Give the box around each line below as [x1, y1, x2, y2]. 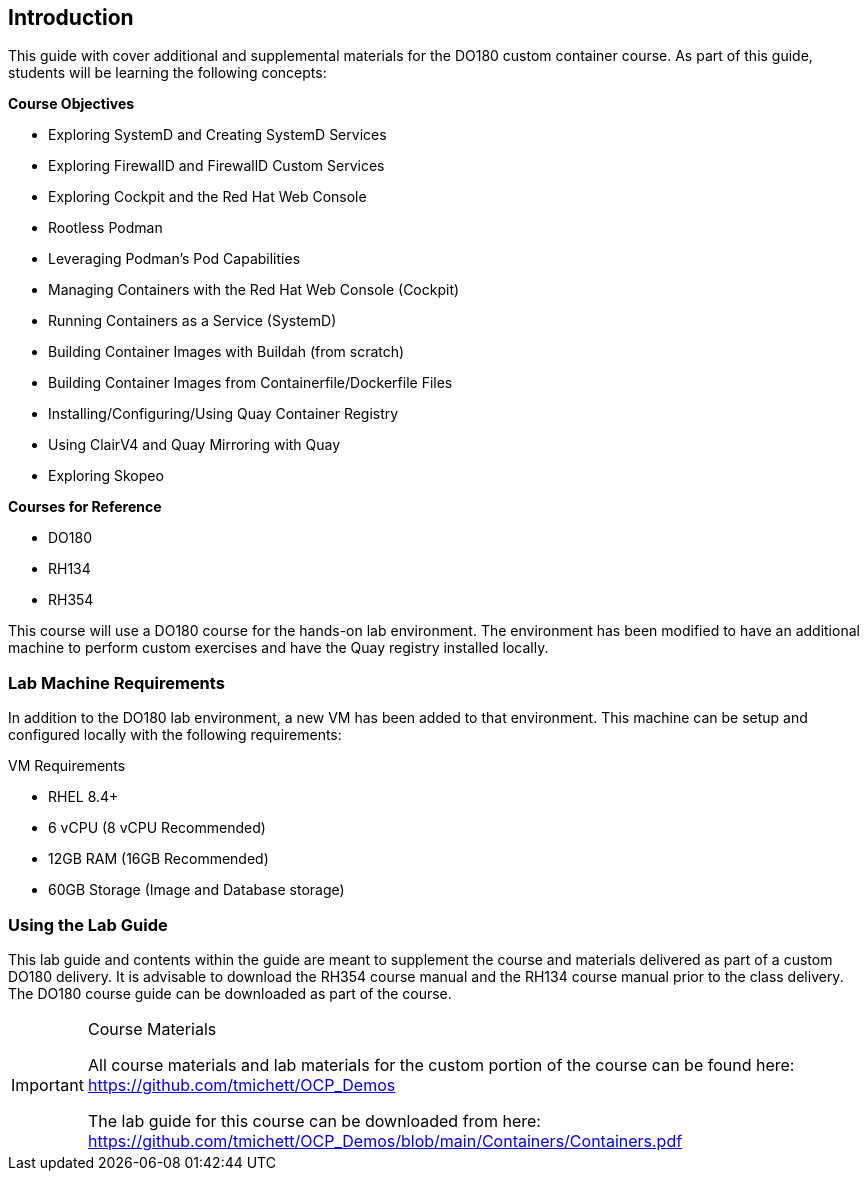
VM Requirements [8, 757, 126, 775]
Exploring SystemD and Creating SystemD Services [48, 126, 387, 144]
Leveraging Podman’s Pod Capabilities [48, 250, 301, 268]
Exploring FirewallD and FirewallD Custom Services [48, 157, 385, 175]
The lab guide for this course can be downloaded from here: [87, 1110, 541, 1131]
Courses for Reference [8, 498, 162, 516]
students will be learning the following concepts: [8, 64, 327, 82]
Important [11, 1074, 84, 1095]
